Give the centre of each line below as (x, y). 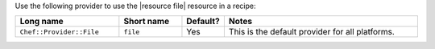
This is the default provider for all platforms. (311, 32)
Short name (146, 22)
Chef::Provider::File (60, 32)
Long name (41, 22)
